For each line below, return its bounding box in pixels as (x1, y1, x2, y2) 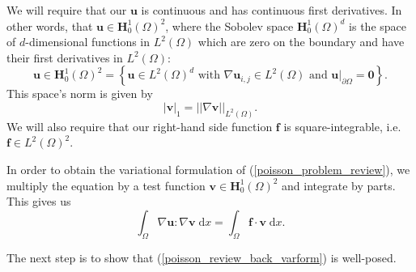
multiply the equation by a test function (6, 176, 206, 193)
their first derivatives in (6, 49, 123, 66)
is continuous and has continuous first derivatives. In (141, 2, 402, 18)
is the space (349, 17, 407, 34)
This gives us (6, 193, 71, 210)
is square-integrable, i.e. (283, 117, 401, 134)
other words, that (6, 17, 93, 34)
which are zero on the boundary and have (197, 33, 405, 50)
